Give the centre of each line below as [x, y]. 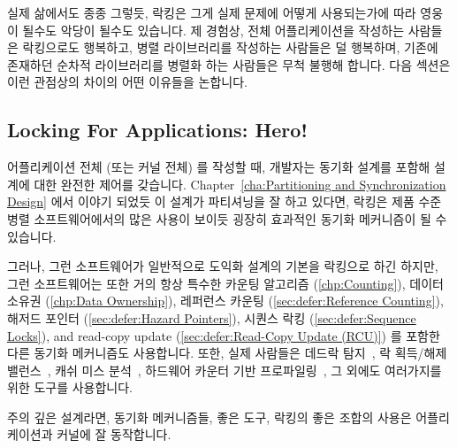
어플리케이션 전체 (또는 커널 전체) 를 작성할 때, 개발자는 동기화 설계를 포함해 [219, 167]
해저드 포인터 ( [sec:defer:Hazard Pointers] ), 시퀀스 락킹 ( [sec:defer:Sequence [212, 317]
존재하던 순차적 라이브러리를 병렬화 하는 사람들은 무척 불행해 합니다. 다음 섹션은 [229, 64]
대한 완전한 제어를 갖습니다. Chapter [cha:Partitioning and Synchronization [240, 184]
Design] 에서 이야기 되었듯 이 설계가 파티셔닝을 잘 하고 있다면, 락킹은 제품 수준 [225, 201]
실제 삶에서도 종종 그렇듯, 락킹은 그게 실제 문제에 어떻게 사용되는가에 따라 [212, 12]
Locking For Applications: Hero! [157, 130]
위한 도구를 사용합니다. [70, 387]
